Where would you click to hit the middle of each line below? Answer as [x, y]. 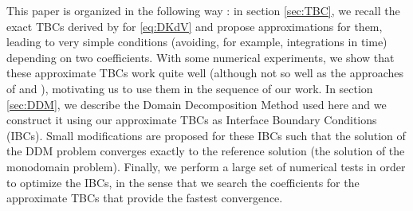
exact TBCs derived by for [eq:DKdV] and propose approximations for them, [195, 26]
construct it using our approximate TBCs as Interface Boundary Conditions [192, 120]
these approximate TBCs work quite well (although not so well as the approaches [205, 73]
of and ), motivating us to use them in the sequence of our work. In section [190, 88]
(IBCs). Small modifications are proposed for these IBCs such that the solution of [206, 135]
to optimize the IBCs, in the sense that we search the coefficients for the [183, 182]
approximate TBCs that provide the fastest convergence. [145, 198]
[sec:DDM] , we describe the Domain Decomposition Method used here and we [197, 104]
